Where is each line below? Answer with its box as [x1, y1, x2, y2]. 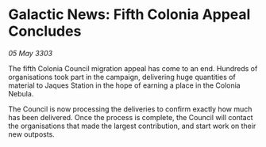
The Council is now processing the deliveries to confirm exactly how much [8, 104, 253, 114]
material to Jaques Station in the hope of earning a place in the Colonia [8, 81, 241, 90]
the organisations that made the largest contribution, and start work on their [8, 121, 256, 130]
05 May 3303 [8, 48, 53, 58]
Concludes [8, 22, 82, 40]
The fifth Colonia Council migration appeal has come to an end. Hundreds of [8, 63, 258, 73]
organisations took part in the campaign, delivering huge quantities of [8, 72, 236, 81]
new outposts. [8, 129, 56, 139]
